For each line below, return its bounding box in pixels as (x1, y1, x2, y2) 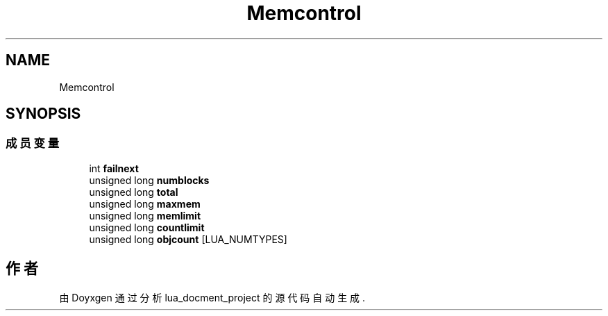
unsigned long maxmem (89, 197, 201, 210)
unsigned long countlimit (89, 221, 205, 233)
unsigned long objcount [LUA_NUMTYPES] (89, 233, 287, 245)
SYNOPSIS (6, 105, 81, 123)
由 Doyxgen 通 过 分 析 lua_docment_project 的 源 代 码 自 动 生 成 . (59, 291, 366, 303)
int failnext (89, 162, 139, 174)
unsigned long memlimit (89, 209, 201, 222)
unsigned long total (89, 185, 178, 198)
